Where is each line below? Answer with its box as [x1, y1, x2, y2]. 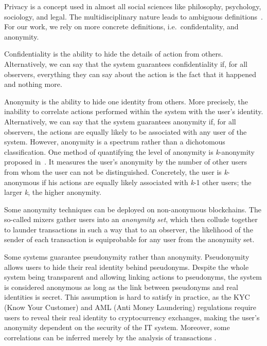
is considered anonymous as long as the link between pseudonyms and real [4, 281, 238, 292]
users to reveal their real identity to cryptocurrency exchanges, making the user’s [4, 312, 260, 322]
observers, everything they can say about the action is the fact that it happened [4, 68, 257, 79]
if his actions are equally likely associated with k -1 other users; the [42, 176, 252, 187]
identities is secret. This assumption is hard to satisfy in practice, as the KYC [4, 292, 250, 302]
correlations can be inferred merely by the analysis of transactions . [4, 332, 217, 342]
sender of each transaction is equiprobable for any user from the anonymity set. [4, 234, 255, 245]
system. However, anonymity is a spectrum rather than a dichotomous [4, 136, 225, 147]
